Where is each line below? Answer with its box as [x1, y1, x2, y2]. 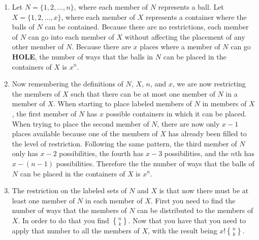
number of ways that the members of [12, 205, 127, 216]
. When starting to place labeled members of [53, 98, 192, 109]
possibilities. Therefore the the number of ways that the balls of [56, 158, 254, 168]
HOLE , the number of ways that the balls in [12, 51, 153, 62]
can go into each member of [28, 31, 114, 42]
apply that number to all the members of [12, 225, 140, 235]
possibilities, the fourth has [59, 148, 144, 159]
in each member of [85, 195, 143, 205]
